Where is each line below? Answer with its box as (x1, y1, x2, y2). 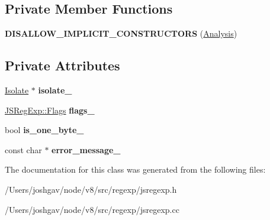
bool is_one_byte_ (5, 124, 84, 136)
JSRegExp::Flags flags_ (5, 103, 95, 116)
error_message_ (52, 143, 121, 156)
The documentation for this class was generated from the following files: (5, 163, 266, 176)
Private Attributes (5, 56, 120, 75)
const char (5, 143, 42, 156)
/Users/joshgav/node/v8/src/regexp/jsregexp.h (5, 183, 177, 195)
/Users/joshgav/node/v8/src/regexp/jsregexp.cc (5, 203, 179, 215)
